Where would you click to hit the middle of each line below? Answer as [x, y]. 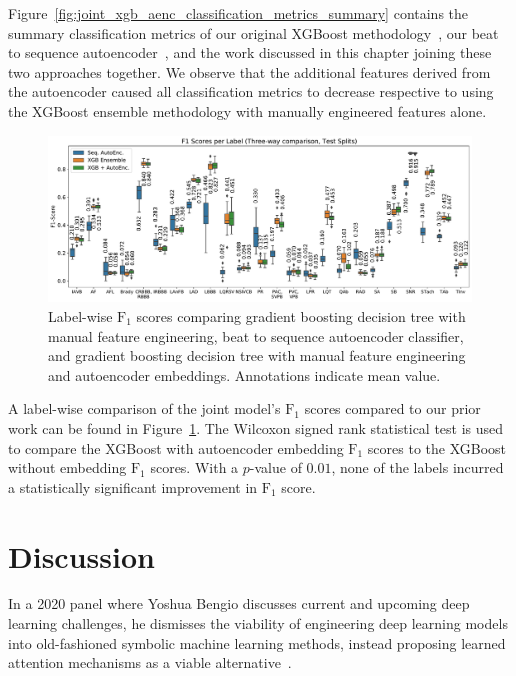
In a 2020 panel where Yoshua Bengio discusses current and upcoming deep [239, 603]
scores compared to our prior [392, 408]
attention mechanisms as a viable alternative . [150, 662]
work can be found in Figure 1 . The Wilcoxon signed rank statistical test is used [256, 427]
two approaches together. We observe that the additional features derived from [249, 71]
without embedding [67, 467]
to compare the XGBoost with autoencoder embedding [176, 447]
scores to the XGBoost [437, 447]
